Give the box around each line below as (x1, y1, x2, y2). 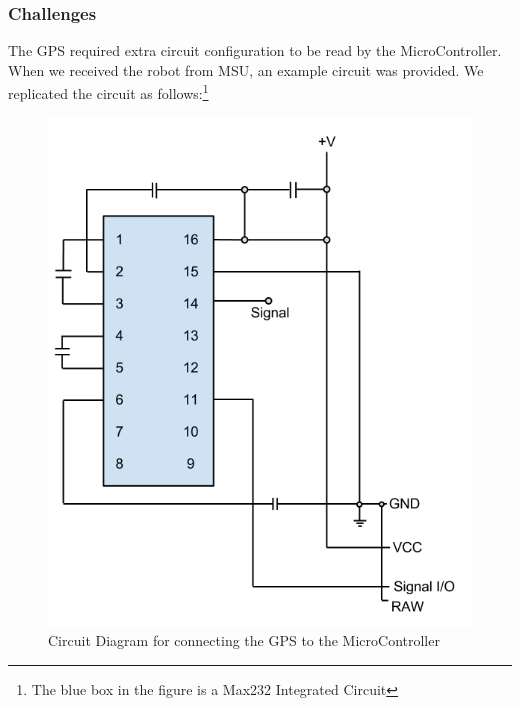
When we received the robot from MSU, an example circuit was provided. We (8, 59, 484, 80)
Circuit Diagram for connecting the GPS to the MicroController (48, 630, 440, 651)
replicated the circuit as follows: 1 (8, 80, 209, 104)
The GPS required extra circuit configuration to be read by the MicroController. (8, 40, 502, 61)
